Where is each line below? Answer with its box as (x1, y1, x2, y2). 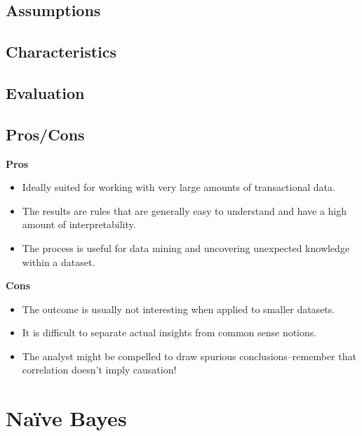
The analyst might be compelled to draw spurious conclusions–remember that (22, 348, 356, 363)
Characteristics (6, 41, 117, 62)
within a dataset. (22, 254, 95, 269)
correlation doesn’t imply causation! (22, 362, 177, 377)
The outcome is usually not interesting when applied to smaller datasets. (22, 301, 335, 316)
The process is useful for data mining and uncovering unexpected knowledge (22, 240, 350, 255)
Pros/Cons (6, 123, 85, 145)
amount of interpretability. (22, 217, 136, 232)
